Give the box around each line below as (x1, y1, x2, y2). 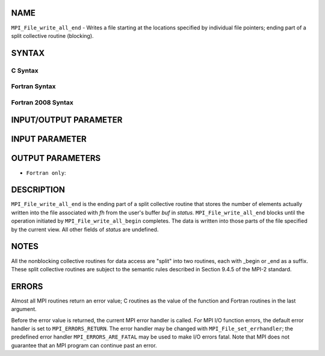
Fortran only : (26, 169, 66, 176)
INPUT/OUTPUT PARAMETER (11, 115, 123, 125)
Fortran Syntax (11, 82, 56, 91)
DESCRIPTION (11, 185, 66, 195)
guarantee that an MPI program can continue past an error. (11, 342, 157, 349)
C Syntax (11, 66, 39, 74)
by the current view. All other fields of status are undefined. (11, 226, 159, 233)
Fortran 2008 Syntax (11, 98, 73, 106)
